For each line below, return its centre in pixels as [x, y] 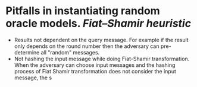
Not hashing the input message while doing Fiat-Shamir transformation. [102, 59]
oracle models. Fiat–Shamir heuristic [98, 23]
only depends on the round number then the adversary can [87, 46]
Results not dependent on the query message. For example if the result [101, 40]
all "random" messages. [70, 52]
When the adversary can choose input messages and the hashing [95, 65]
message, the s [33, 78]
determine [27, 52]
